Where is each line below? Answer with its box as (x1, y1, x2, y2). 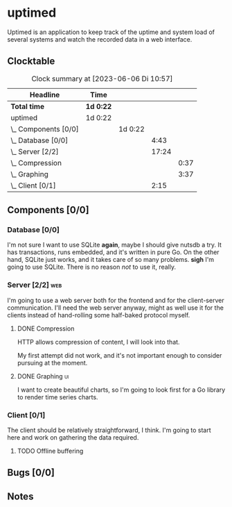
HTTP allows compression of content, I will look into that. (17, 338, 180, 346)
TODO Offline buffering (17, 447, 84, 456)
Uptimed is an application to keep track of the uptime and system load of (7, 28, 215, 36)
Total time (10, 101, 45, 111)
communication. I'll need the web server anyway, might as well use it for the (7, 304, 224, 312)
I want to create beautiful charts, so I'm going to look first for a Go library (17, 385, 226, 394)
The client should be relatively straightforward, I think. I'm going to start (7, 426, 211, 435)
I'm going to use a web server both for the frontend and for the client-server (7, 296, 224, 304)
